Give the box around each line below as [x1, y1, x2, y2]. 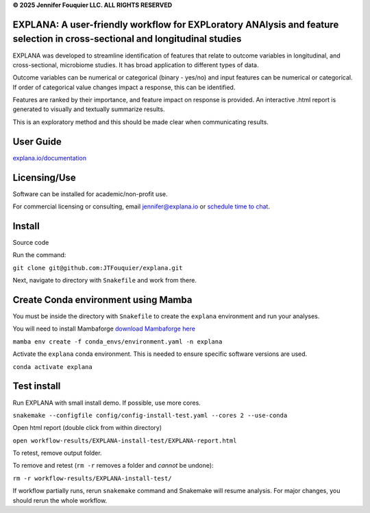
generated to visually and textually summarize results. [12, 105, 165, 113]
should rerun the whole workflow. [12, 496, 108, 504]
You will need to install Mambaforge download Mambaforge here [12, 324, 195, 333]
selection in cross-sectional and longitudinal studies [12, 33, 242, 45]
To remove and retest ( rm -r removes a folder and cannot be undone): [12, 462, 214, 470]
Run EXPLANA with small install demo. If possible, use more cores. [12, 398, 201, 407]
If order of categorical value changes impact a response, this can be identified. [12, 83, 236, 91]
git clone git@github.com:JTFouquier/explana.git [12, 264, 183, 272]
